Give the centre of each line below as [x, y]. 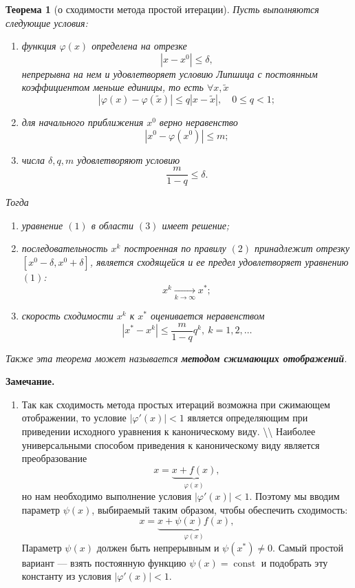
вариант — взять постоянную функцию [104, 562]
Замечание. [30, 381]
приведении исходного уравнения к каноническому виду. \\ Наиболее [169, 431]
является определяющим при [248, 418]
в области [112, 225]
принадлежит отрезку [302, 248]
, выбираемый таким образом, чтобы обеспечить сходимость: [220, 509]
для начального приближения [83, 122]
